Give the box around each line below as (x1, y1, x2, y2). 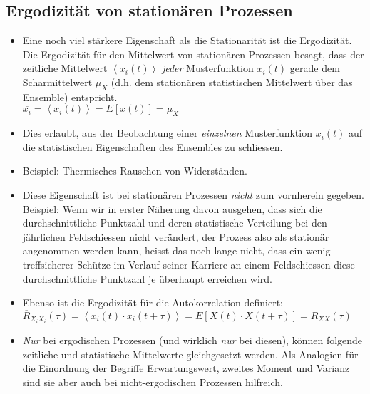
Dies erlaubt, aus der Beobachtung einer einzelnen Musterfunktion (22, 125, 312, 140)
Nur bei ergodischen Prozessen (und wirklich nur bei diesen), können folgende (22, 333, 363, 348)
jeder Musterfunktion (161, 61, 254, 76)
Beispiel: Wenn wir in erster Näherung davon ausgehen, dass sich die (22, 201, 322, 216)
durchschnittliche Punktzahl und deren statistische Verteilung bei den (22, 215, 327, 230)
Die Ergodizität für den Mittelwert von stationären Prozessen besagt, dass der (22, 46, 364, 61)
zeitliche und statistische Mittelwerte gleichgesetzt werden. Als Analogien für (22, 346, 359, 361)
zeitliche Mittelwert (22, 61, 108, 76)
